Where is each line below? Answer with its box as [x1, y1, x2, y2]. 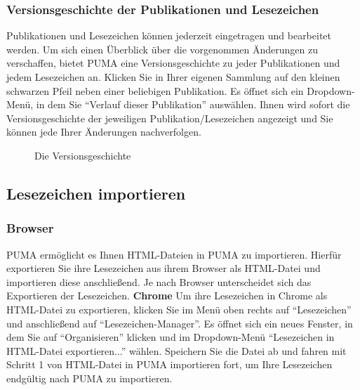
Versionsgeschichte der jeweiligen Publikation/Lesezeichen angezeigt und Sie [6, 110, 333, 125]
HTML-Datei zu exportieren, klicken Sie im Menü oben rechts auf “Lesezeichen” [6, 301, 352, 316]
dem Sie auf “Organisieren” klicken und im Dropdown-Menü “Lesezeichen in [6, 330, 335, 344]
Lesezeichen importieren [6, 182, 186, 204]
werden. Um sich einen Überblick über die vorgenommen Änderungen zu [6, 41, 318, 56]
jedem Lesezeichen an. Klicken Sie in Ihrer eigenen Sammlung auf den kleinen [6, 70, 340, 84]
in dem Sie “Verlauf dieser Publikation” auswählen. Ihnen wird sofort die [36, 97, 350, 112]
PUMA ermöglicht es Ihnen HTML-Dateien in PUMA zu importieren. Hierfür [6, 247, 342, 261]
